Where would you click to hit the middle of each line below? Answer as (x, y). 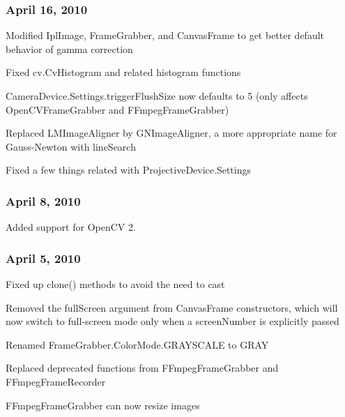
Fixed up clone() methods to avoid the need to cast (115, 284)
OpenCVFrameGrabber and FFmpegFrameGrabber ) (117, 109)
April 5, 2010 (43, 258)
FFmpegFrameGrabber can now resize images (103, 405)
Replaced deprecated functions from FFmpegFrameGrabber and (142, 368)
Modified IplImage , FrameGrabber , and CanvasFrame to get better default (165, 35)
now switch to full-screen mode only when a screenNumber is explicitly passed (172, 321)
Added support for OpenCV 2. (71, 227)
